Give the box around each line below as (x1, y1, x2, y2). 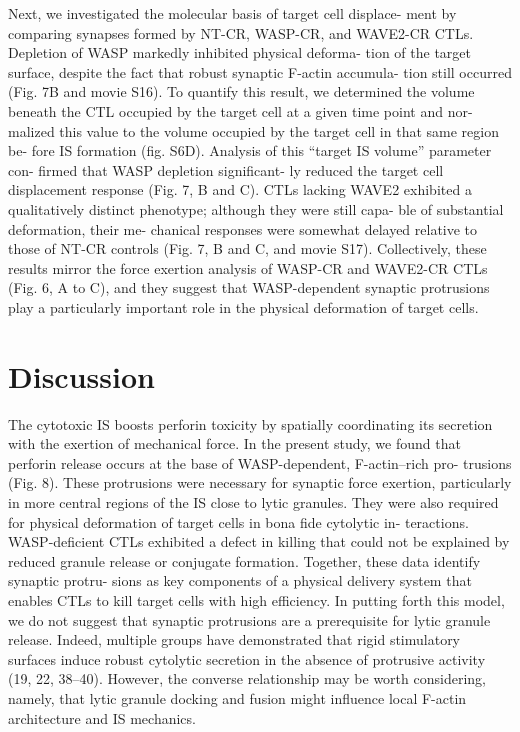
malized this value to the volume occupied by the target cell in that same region (8, 120, 499, 141)
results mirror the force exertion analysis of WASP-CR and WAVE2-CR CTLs (8, 257, 488, 278)
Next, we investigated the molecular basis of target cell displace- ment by (8, 3, 457, 23)
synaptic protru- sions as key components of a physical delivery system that (8, 570, 472, 591)
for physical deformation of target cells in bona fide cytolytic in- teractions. (8, 511, 469, 532)
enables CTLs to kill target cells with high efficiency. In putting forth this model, (8, 589, 505, 610)
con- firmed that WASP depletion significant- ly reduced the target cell (8, 159, 444, 180)
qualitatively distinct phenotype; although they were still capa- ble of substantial (8, 198, 504, 219)
